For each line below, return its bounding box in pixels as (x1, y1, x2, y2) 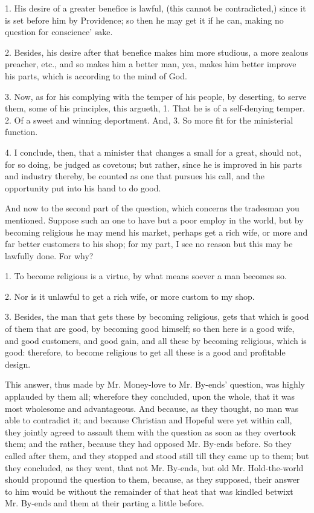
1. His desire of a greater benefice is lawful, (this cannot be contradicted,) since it (5, 2, 306, 14)
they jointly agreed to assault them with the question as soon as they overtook (5, 425, 296, 438)
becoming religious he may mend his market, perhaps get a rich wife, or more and (5, 225, 308, 238)
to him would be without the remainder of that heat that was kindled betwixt (5, 485, 293, 497)
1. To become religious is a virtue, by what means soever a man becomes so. (5, 270, 287, 282)
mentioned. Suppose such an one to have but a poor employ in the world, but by (5, 213, 304, 226)
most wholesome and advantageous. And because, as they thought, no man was (5, 402, 299, 414)
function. (5, 125, 38, 138)
